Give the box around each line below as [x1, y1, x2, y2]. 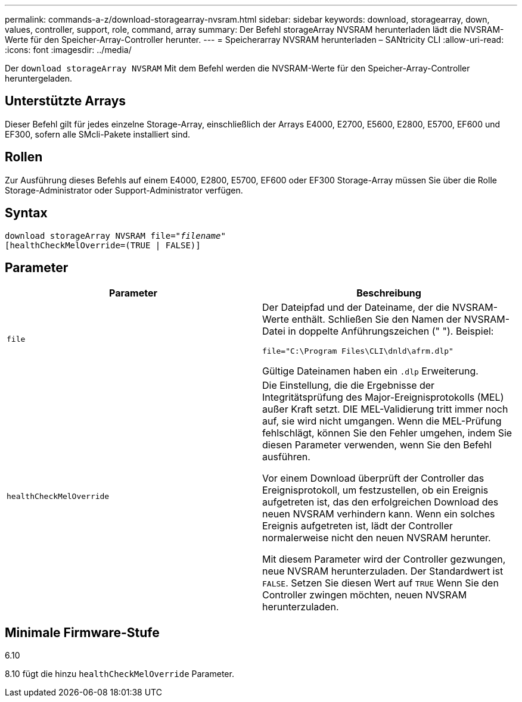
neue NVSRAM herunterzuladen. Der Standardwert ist [262, 565, 504, 578]
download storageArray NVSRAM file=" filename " [5, 230, 226, 241]
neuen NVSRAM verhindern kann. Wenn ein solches [262, 508, 495, 520]
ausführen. [262, 451, 310, 463]
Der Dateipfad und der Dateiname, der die [262, 301, 450, 314]
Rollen [5, 149, 43, 165]
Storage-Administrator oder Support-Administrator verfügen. [5, 185, 243, 195]
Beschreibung [356, 287, 421, 299]
